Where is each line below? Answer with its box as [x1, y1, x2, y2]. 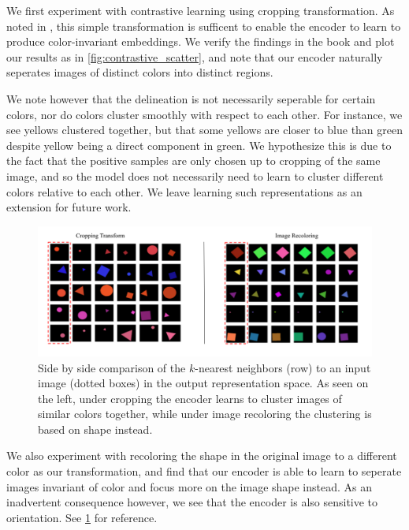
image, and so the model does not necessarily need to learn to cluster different [6, 167, 384, 184]
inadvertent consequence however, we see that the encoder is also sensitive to [6, 494, 378, 510]
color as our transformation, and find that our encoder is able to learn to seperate [6, 463, 402, 480]
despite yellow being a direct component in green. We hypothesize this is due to [6, 136, 392, 153]
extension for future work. [6, 199, 132, 215]
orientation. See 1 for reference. [6, 509, 158, 525]
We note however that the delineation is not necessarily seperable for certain [6, 90, 376, 106]
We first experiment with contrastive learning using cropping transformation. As [6, 2, 395, 18]
